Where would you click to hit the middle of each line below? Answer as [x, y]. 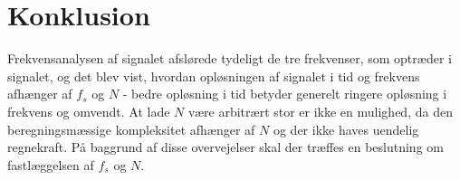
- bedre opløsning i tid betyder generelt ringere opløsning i [285, 94]
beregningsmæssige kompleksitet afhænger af [131, 129]
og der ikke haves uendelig [346, 129]
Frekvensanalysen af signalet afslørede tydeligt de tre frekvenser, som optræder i [230, 58]
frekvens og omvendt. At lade [89, 111]
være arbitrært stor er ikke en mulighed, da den [320, 111]
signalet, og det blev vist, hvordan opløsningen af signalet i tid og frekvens [214, 76]
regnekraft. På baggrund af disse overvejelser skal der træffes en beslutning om [225, 147]
